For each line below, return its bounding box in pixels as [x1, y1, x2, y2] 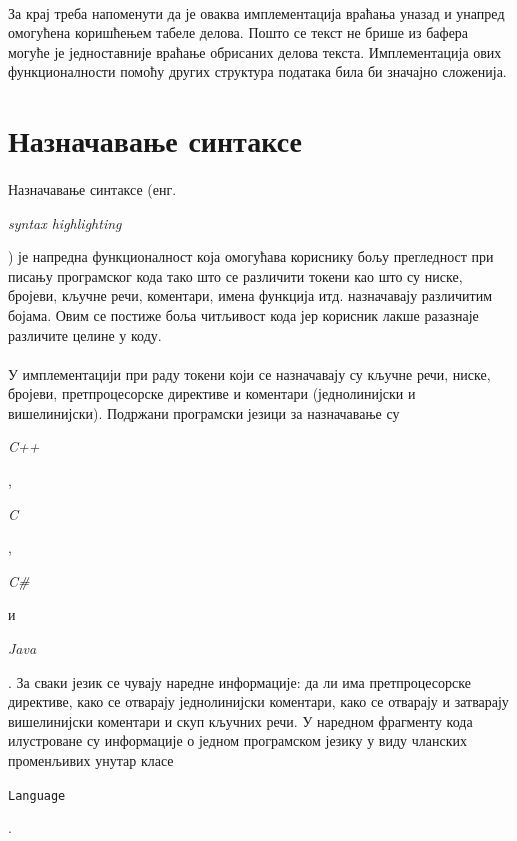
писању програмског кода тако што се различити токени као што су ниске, [8, 265, 463, 286]
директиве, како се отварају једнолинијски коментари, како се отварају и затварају [8, 691, 509, 712]
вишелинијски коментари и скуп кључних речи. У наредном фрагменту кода [8, 710, 473, 731]
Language [8, 788, 66, 803]
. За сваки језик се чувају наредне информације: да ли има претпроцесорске [8, 671, 471, 692]
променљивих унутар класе [8, 750, 174, 770]
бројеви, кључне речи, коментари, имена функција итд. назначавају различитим [8, 285, 493, 306]
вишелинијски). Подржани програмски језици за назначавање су [8, 402, 400, 423]
